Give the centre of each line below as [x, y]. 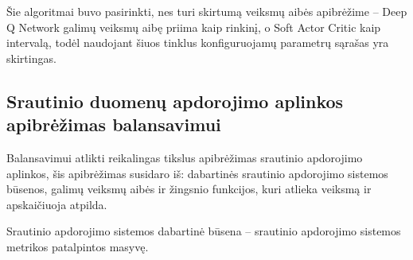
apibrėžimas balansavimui [114, 124]
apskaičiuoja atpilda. [57, 204]
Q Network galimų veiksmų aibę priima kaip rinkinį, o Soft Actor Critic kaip [194, 27]
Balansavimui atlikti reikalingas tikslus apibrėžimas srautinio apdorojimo [185, 157]
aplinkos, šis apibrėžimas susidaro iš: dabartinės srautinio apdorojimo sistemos [197, 173]
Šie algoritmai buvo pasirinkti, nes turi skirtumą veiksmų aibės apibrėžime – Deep [207, 11]
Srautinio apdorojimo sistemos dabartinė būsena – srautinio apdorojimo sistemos [204, 231]
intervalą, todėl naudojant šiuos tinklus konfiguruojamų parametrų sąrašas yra [198, 43]
